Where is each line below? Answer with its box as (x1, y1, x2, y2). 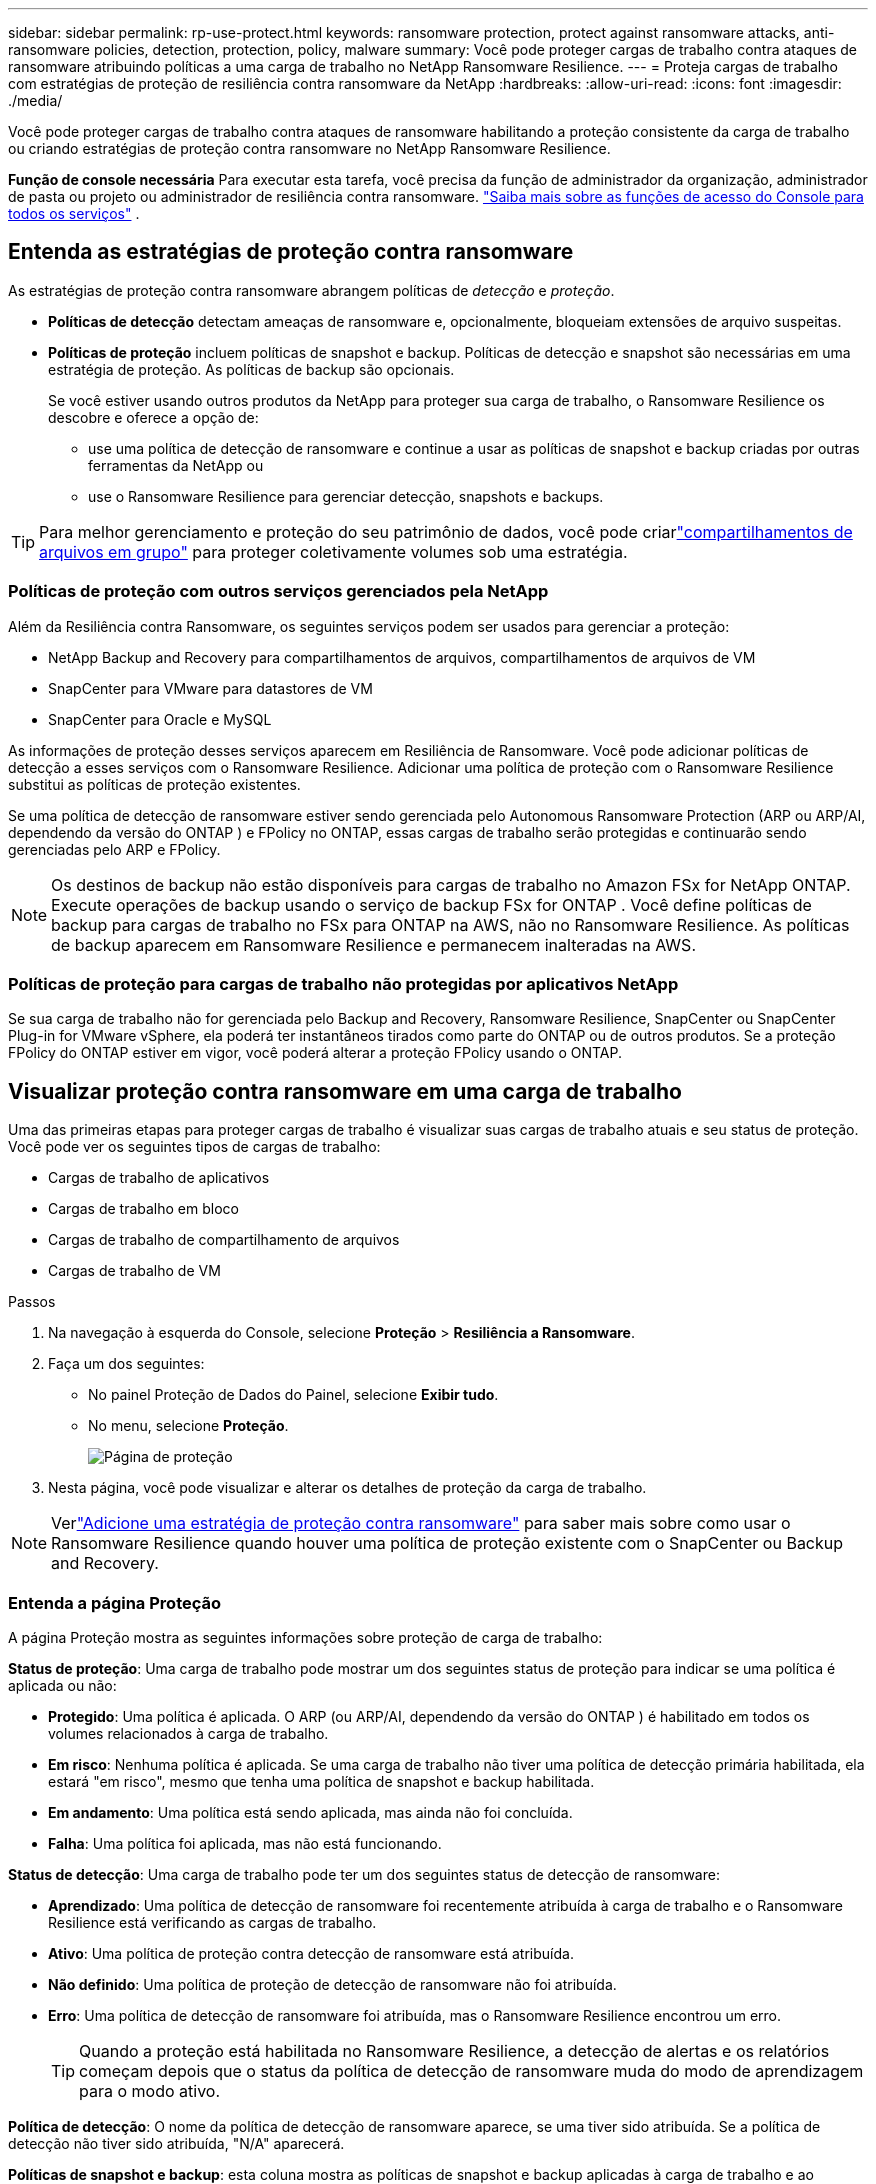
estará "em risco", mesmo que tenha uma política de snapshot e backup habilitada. (48, 1772, 595, 1790)
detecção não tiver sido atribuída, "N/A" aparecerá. (8, 2134, 345, 2152)
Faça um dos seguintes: (48, 1355, 205, 1373)
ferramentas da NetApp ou (88, 456, 264, 474)
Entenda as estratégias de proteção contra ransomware (8, 239, 574, 265)
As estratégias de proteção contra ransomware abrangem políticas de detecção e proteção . (8, 281, 615, 299)
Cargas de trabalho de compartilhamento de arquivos (48, 1231, 400, 1249)
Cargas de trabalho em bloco (48, 1200, 239, 1218)
